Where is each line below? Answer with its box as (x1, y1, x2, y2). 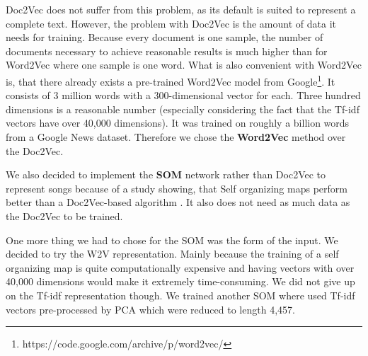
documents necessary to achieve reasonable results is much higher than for (6, 43, 328, 58)
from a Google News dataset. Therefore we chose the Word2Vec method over (6, 130, 346, 144)
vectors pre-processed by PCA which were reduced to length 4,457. (6, 302, 295, 316)
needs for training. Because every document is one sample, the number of (6, 30, 323, 45)
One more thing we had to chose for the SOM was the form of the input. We (6, 232, 338, 247)
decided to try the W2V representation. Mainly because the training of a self (6, 246, 339, 261)
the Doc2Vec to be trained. (6, 208, 123, 223)
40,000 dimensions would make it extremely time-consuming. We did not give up (6, 274, 355, 289)
